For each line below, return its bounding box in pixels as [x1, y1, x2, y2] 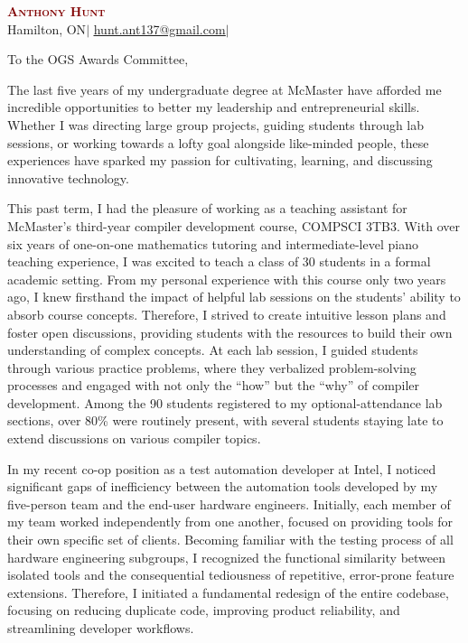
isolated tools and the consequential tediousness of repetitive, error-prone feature [7, 565, 454, 584]
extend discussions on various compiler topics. [7, 429, 261, 448]
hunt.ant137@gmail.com [93, 19, 226, 38]
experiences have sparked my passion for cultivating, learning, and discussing [7, 151, 433, 170]
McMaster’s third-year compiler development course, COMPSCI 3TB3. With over [7, 216, 460, 235]
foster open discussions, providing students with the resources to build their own [7, 322, 453, 341]
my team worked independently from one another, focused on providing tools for [7, 512, 454, 531]
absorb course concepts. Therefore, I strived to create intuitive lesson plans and [7, 304, 446, 323]
